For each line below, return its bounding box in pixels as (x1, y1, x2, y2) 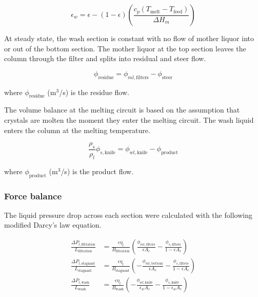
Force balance (4, 189, 62, 202)
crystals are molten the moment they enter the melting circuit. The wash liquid (4, 114, 254, 125)
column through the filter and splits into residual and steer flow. (4, 53, 206, 64)
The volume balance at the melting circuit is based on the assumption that (4, 104, 240, 115)
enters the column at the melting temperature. (4, 124, 150, 135)
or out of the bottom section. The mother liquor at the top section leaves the (4, 43, 246, 53)
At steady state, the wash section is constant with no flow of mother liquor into (4, 33, 254, 43)
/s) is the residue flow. (59, 86, 129, 97)
